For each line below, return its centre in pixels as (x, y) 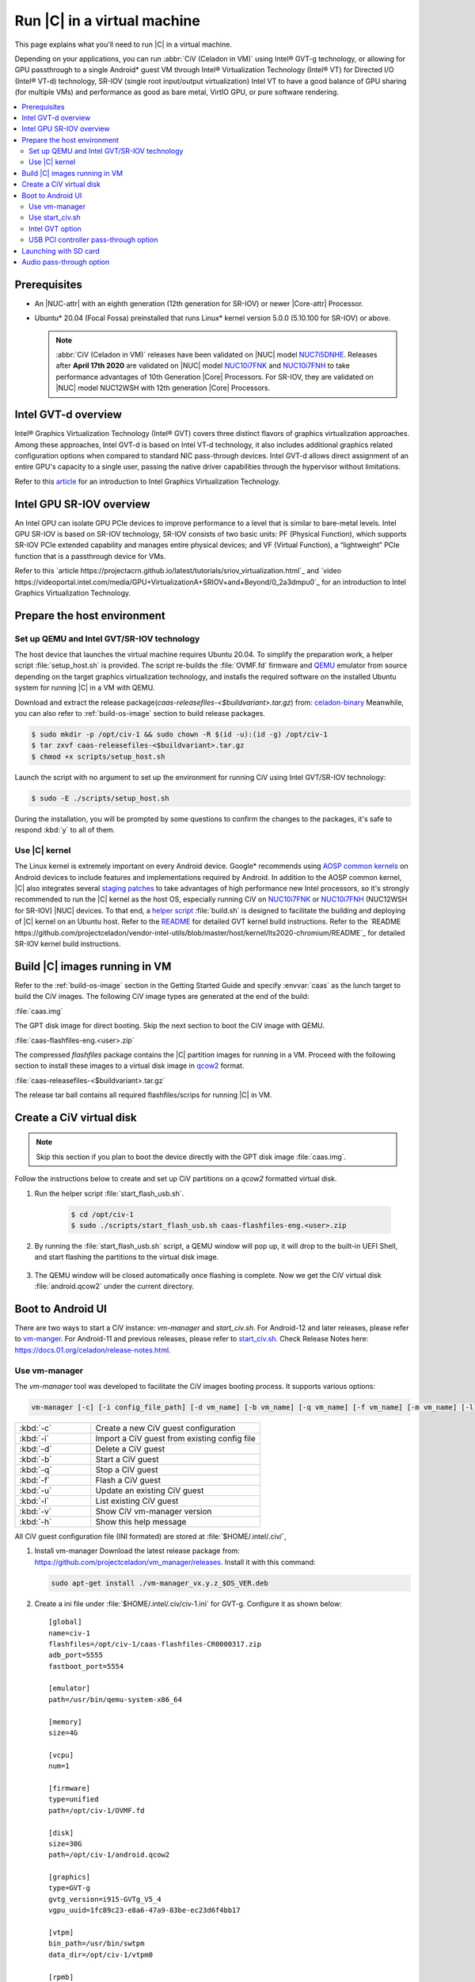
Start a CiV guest (127, 1459)
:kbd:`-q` (36, 1469)
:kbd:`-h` (36, 1521)
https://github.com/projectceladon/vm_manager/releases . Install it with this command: (175, 1562)
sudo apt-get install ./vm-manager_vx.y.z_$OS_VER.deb (160, 1583)
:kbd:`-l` (34, 1501)
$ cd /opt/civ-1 (103, 1214)
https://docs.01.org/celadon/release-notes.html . (93, 1350)
